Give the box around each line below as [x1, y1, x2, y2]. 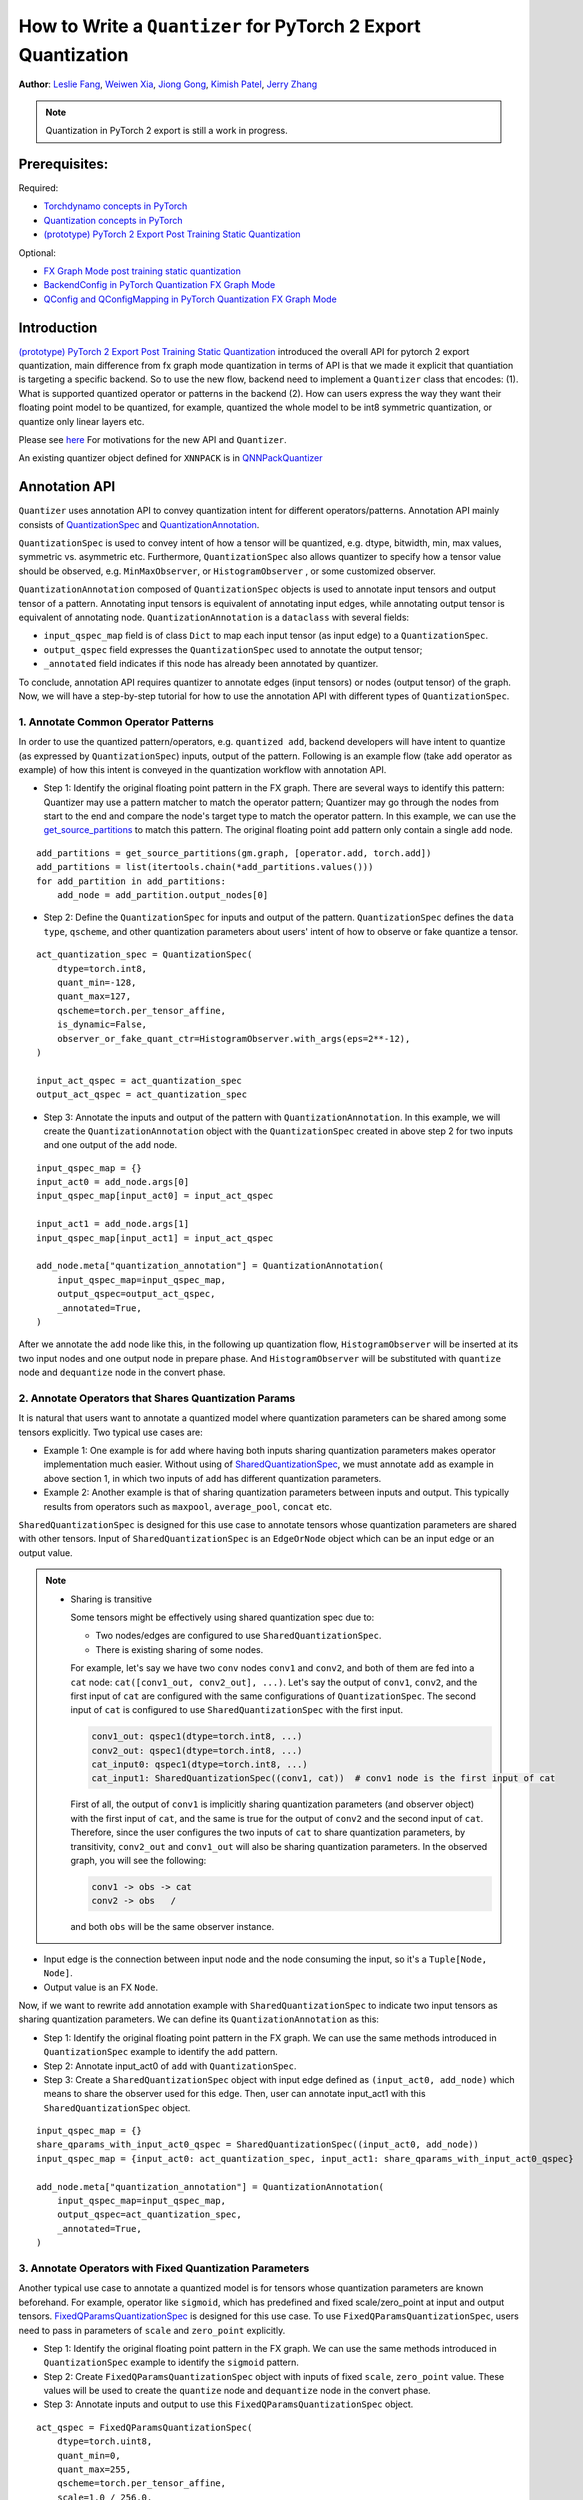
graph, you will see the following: [70, 1855, 207, 1867]
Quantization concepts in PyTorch [43, 214, 184, 226]
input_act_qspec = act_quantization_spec [36, 1075, 242, 1086]
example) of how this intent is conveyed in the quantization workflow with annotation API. [18, 763, 387, 775]
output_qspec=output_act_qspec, [56, 1288, 216, 1300]
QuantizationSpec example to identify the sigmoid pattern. [43, 2356, 300, 2369]
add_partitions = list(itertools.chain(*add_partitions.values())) [36, 861, 374, 873]
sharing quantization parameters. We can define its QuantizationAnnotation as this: [18, 2013, 380, 2025]
